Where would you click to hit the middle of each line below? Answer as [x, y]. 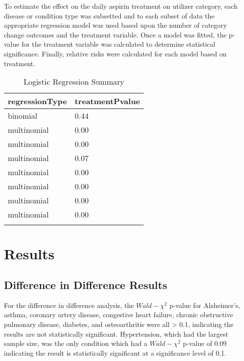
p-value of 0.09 [205, 343]
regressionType [38, 101]
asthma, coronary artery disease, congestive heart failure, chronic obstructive [119, 315]
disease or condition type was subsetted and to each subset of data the [109, 15]
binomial [23, 116]
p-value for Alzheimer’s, [205, 305]
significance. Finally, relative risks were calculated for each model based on [115, 53]
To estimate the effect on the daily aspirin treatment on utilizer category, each [121, 6]
